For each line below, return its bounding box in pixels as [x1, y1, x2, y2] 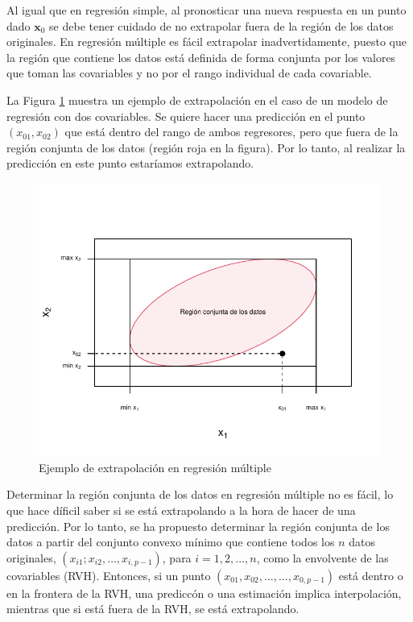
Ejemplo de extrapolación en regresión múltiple [39, 458, 271, 475]
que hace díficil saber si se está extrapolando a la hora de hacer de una [6, 501, 356, 518]
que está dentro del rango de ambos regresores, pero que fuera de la [64, 123, 399, 140]
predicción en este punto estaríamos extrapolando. [6, 155, 254, 172]
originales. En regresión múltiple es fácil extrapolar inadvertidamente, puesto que [6, 33, 407, 50]
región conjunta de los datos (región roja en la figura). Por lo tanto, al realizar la [6, 139, 406, 155]
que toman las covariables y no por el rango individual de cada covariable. [6, 64, 372, 81]
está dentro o [338, 566, 403, 583]
